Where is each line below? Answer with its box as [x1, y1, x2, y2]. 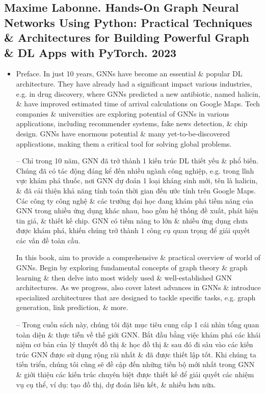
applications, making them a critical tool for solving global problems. [16, 138, 232, 149]
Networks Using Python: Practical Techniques [4, 14, 252, 30]
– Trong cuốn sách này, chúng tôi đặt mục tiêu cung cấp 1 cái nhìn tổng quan [16, 319, 259, 330]
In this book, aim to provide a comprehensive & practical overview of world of [16, 252, 260, 263]
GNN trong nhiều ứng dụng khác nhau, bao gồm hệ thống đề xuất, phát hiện [16, 205, 258, 216]
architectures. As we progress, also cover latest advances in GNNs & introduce [16, 282, 261, 293]
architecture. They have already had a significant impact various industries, [16, 78, 252, 89]
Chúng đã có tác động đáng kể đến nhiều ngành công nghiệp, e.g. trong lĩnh [16, 165, 254, 176]
